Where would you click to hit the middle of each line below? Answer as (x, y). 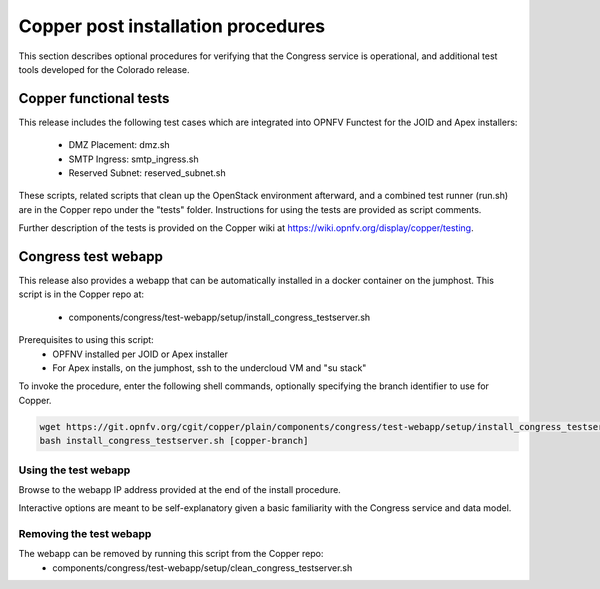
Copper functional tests (94, 98)
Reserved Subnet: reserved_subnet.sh (147, 173)
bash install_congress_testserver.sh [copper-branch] (174, 441)
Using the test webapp (74, 470)
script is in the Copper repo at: (81, 294)
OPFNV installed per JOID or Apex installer (140, 354)
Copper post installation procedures (171, 26)
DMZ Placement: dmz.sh (119, 145)
